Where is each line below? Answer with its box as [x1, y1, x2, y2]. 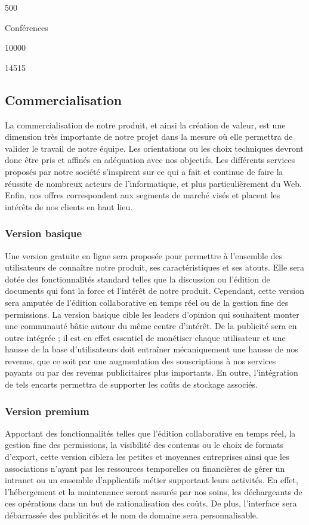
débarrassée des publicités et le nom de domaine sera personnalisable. [5, 509, 258, 521]
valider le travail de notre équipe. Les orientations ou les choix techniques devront [5, 142, 304, 154]
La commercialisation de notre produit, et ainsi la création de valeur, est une [5, 118, 286, 131]
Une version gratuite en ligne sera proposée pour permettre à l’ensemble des [5, 249, 283, 262]
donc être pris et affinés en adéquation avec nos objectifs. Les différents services [5, 153, 295, 166]
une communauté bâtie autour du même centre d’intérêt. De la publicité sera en [5, 320, 297, 332]
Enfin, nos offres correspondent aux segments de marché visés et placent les [5, 189, 280, 201]
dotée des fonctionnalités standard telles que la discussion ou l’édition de [5, 272, 270, 285]
